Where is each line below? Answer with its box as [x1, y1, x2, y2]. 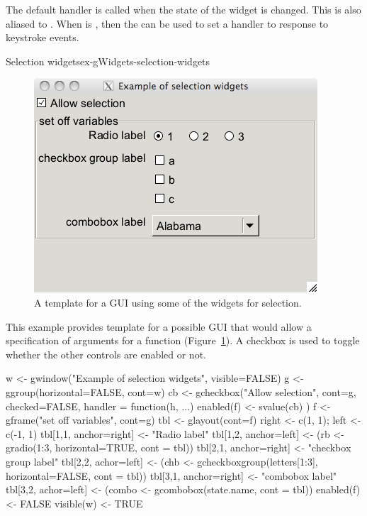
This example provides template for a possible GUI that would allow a [6, 319, 312, 334]
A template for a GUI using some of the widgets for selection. [34, 295, 302, 309]
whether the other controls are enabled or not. [6, 346, 206, 361]
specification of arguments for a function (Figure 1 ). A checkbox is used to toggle [6, 333, 360, 348]
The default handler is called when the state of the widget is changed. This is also [6, 2, 361, 16]
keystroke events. [6, 30, 79, 45]
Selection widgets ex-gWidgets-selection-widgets [6, 53, 210, 68]
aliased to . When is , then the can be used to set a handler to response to [6, 16, 329, 31]
